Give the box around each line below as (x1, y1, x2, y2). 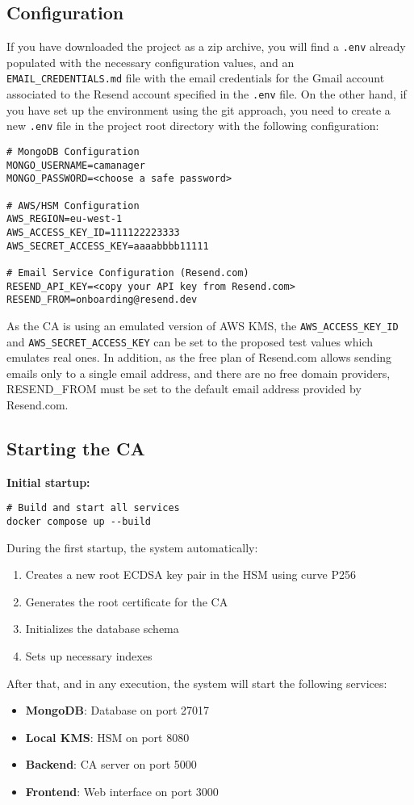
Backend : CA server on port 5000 (25, 756, 197, 773)
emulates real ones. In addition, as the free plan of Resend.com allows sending (6, 349, 392, 366)
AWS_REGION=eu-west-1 (6, 213, 123, 225)
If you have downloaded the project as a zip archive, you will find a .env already (6, 38, 406, 55)
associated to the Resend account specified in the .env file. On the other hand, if (6, 86, 407, 103)
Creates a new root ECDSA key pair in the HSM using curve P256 (25, 566, 357, 583)
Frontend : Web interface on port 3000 (25, 783, 219, 800)
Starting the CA (6, 435, 145, 460)
